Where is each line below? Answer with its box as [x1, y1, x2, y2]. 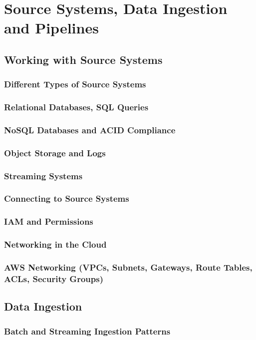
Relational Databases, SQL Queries [4, 101, 149, 113]
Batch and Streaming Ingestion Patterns [4, 325, 171, 337]
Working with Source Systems [4, 51, 163, 67]
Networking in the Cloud [4, 238, 107, 251]
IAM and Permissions [4, 215, 93, 228]
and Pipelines [4, 17, 99, 38]
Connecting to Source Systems [4, 192, 129, 205]
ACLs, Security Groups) [4, 272, 103, 285]
